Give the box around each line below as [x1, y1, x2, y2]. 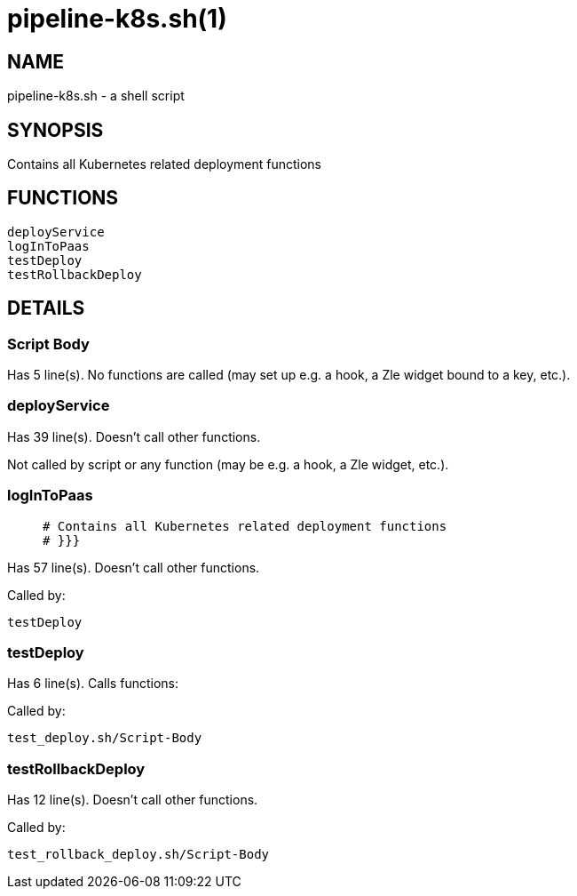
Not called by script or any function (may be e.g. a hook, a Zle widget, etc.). [7, 456, 449, 472]
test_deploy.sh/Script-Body [7, 731, 202, 746]
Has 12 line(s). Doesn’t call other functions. [7, 792, 258, 808]
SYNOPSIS [7, 118, 104, 141]
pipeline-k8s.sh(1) [7, 4, 227, 34]
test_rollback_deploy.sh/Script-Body [7, 847, 270, 862]
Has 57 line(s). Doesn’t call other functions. [7, 559, 260, 575]
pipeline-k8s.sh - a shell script [7, 88, 185, 104]
